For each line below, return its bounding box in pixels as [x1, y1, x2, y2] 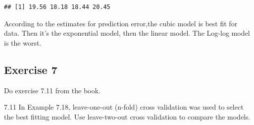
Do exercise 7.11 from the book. [4, 85, 101, 95]
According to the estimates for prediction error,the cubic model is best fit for [4, 18, 238, 28]
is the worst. [4, 37, 42, 48]
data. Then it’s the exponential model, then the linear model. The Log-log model [4, 28, 250, 38]
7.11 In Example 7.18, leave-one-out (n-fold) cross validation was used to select [4, 102, 244, 112]
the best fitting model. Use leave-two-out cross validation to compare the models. [4, 111, 251, 122]
